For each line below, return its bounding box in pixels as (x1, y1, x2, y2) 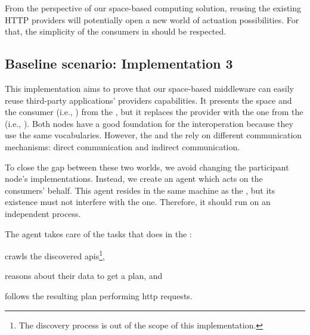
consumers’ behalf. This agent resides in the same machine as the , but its (5, 184, 275, 196)
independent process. (5, 207, 81, 219)
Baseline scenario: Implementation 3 (5, 54, 233, 73)
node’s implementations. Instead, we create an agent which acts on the (5, 172, 263, 185)
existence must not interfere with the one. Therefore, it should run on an (5, 196, 271, 208)
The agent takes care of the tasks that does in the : (5, 227, 192, 240)
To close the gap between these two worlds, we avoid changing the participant (5, 160, 289, 173)
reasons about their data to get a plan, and (5, 269, 163, 282)
